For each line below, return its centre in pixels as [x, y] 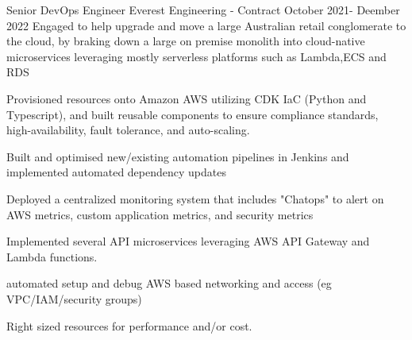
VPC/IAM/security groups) [74, 298]
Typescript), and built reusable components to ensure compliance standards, [193, 114]
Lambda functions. [52, 256]
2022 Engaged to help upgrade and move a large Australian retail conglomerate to [206, 25]
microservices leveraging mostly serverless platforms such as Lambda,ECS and [196, 56]
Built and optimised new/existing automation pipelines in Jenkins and [178, 156]
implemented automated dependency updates [116, 172]
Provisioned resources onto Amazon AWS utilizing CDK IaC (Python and [187, 98]
